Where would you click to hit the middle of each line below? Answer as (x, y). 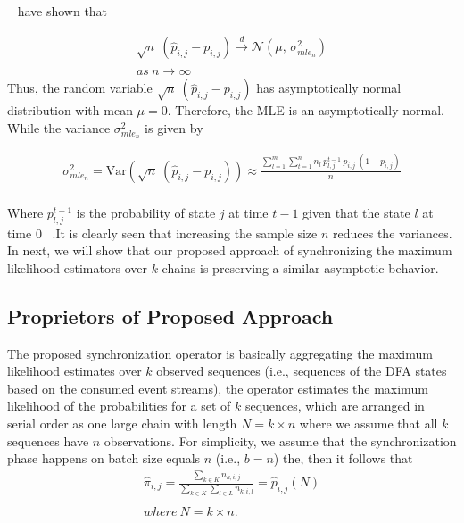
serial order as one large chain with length (122, 423)
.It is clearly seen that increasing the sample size (185, 232)
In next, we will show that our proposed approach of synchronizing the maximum (230, 250)
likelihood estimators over (77, 267)
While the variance (59, 127)
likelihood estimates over (75, 371)
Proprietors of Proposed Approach (170, 315)
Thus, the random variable (80, 88)
